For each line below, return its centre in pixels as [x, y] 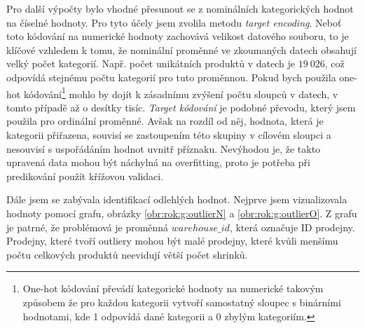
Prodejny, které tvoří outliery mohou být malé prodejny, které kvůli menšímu [172, 241]
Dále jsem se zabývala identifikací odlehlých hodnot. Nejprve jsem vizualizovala [177, 199]
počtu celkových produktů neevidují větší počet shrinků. [127, 254]
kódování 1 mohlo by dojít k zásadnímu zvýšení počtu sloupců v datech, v [181, 93]
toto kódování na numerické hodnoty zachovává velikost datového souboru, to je [178, 36]
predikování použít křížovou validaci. [85, 176]
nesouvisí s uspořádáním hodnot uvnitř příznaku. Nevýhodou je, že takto [164, 148]
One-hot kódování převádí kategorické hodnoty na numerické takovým [173, 288]
